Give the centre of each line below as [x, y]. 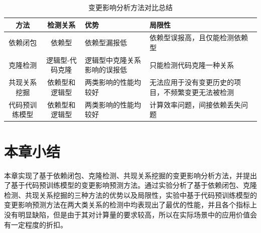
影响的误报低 [106, 70]
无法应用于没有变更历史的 [192, 82]
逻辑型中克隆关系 [113, 60]
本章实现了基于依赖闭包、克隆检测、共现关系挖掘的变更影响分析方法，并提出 [130, 175]
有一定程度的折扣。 [36, 224]
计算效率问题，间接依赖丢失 [195, 104]
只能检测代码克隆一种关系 [192, 65]
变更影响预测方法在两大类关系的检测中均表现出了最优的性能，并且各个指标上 [130, 205]
